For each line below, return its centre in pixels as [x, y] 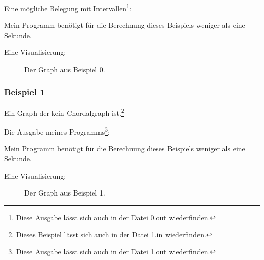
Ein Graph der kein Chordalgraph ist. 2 [64, 112]
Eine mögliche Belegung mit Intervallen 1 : [68, 7]
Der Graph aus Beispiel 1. [65, 193]
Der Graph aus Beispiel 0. [65, 69]
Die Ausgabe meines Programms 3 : [57, 131]
